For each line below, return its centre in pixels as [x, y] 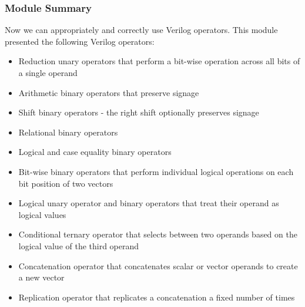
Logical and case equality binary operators [95, 152]
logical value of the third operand [79, 245]
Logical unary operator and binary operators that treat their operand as [149, 203]
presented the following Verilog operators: [80, 41]
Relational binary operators [68, 132]
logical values [42, 214]
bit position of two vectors [66, 183]
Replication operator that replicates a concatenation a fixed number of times [157, 297]
